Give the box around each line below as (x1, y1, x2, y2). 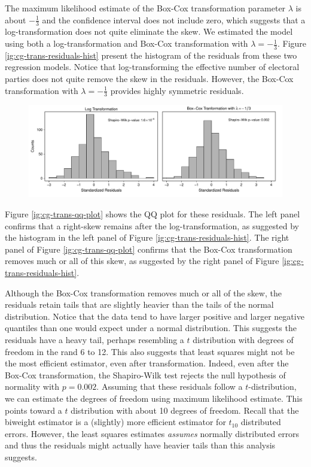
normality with (5, 380, 60, 393)
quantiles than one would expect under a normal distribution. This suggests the (5, 322, 297, 334)
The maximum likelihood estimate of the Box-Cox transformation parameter (5, 2, 286, 14)
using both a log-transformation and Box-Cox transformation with (5, 37, 248, 50)
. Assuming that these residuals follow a (96, 380, 243, 393)
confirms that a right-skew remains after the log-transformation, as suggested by (5, 219, 299, 232)
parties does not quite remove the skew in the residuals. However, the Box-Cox (5, 72, 294, 85)
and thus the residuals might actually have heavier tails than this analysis (5, 439, 276, 451)
